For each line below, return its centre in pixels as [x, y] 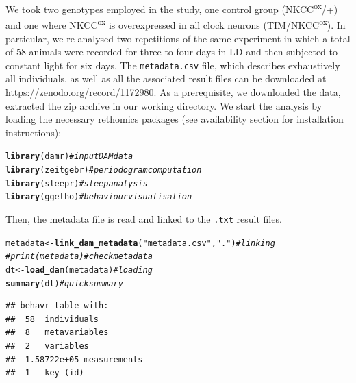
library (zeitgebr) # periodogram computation [104, 170]
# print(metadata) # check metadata [79, 257]
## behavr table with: [57, 306]
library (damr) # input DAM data [69, 157]
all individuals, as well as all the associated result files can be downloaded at [166, 78]
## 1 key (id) [45, 373]
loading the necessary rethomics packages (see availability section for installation [175, 119]
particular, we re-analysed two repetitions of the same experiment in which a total [178, 38]
